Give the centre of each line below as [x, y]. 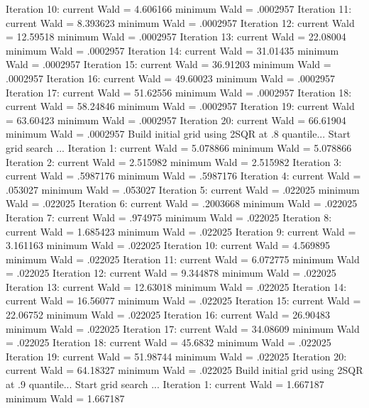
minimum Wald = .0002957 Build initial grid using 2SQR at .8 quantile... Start [178, 134]
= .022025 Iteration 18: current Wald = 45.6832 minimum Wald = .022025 [169, 342]
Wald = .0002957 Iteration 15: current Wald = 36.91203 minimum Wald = [169, 64]
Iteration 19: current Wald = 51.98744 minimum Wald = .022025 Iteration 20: [176, 356]
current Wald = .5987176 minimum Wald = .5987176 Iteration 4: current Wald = [183, 176]
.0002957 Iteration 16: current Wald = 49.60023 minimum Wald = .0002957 [171, 78]
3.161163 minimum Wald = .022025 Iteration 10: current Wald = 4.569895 [168, 245]
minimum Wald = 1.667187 [65, 398]
